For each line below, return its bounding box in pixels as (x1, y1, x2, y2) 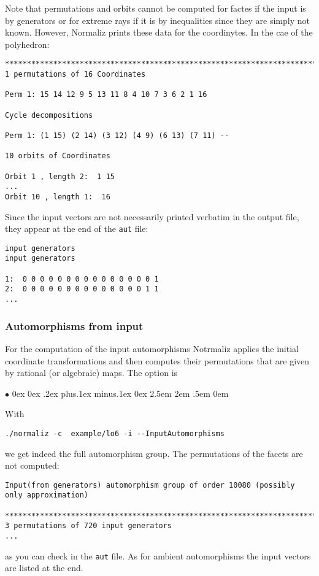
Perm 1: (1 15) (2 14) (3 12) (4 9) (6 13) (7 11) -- (5, 131, 229, 140)
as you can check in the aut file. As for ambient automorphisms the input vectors (5, 549, 311, 562)
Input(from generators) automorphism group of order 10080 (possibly (5, 480, 295, 490)
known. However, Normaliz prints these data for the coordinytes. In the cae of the (5, 26, 313, 39)
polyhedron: (5, 37, 50, 50)
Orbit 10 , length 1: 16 (5, 192, 110, 201)
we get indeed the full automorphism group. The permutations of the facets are (5, 447, 303, 459)
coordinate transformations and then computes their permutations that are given (5, 354, 310, 367)
